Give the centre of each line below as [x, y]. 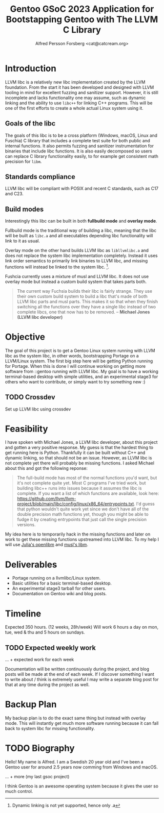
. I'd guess [144, 504]
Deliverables [31, 564]
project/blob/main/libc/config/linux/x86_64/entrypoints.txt [75, 504]
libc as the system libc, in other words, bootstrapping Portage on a [72, 356]
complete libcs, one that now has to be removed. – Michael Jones [83, 312]
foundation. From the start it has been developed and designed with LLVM [80, 87]
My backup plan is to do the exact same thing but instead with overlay [75, 718]
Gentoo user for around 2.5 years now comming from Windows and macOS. [81, 767]
